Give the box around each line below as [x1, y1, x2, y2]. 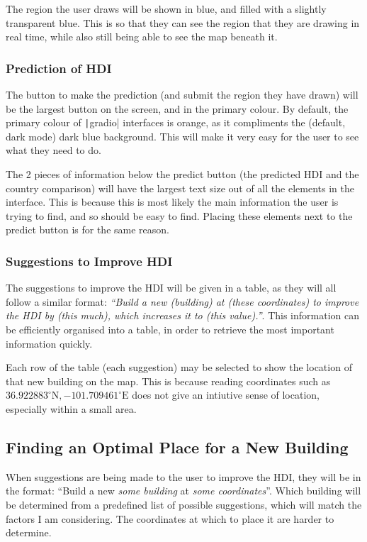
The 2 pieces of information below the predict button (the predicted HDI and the [6, 167, 359, 182]
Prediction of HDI [6, 59, 112, 77]
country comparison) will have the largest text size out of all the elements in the [6, 180, 354, 195]
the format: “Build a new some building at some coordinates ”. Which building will [6, 483, 361, 498]
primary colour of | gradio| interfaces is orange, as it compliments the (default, [6, 115, 346, 130]
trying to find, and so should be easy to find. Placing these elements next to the [6, 208, 353, 223]
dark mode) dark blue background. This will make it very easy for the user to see [6, 128, 359, 143]
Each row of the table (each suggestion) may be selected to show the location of [6, 360, 352, 375]
